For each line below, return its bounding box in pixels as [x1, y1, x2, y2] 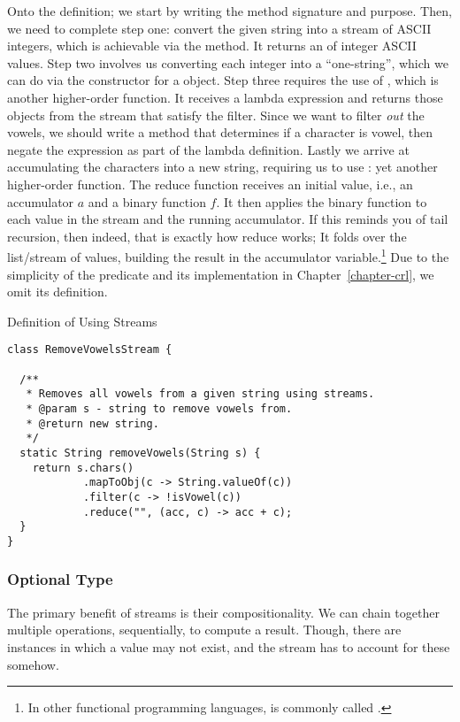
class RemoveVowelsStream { [7, 343, 172, 357]
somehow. [7, 655, 59, 673]
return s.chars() [32, 461, 134, 474]
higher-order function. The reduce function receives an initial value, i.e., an [7, 174, 413, 193]
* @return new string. [26, 417, 159, 430]
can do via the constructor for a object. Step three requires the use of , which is [7, 71, 439, 89]
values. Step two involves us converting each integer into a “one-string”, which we [7, 53, 448, 72]
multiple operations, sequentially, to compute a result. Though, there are [7, 620, 402, 639]
